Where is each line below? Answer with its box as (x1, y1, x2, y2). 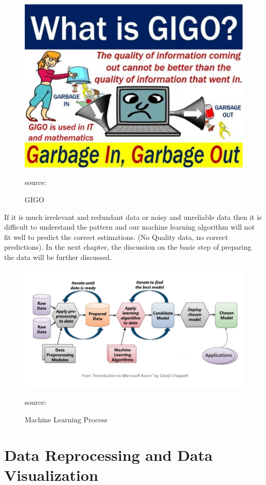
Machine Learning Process (25, 414, 108, 424)
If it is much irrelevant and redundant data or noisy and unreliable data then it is (4, 211, 262, 222)
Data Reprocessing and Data (4, 444, 213, 465)
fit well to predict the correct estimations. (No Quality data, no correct (4, 231, 228, 242)
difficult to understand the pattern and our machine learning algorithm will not (4, 221, 255, 232)
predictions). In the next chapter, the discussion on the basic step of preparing (4, 241, 252, 252)
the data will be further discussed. (4, 252, 112, 262)
